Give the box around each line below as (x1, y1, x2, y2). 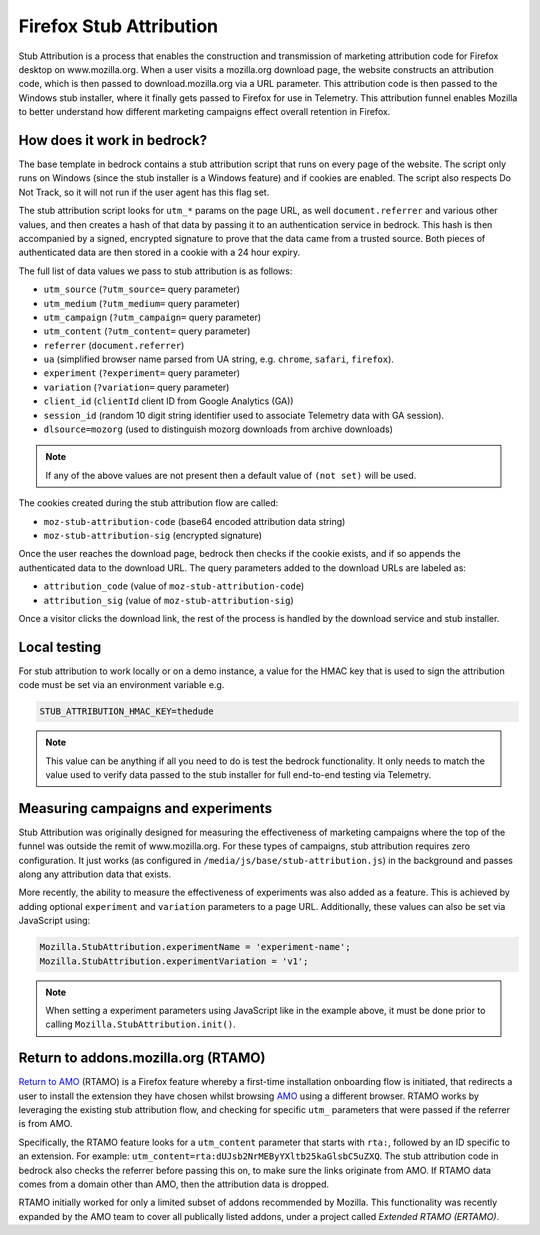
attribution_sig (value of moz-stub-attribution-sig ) (43, 594, 294, 606)
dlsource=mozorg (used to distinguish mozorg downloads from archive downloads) (43, 423, 394, 435)
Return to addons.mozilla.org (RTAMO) (18, 1050, 266, 1067)
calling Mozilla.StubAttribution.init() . (45, 1018, 236, 1030)
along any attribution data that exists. (18, 868, 172, 880)
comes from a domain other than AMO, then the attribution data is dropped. (18, 1178, 330, 1190)
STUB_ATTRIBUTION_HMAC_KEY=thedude (39, 706, 214, 717)
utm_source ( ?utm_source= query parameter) (43, 283, 240, 295)
